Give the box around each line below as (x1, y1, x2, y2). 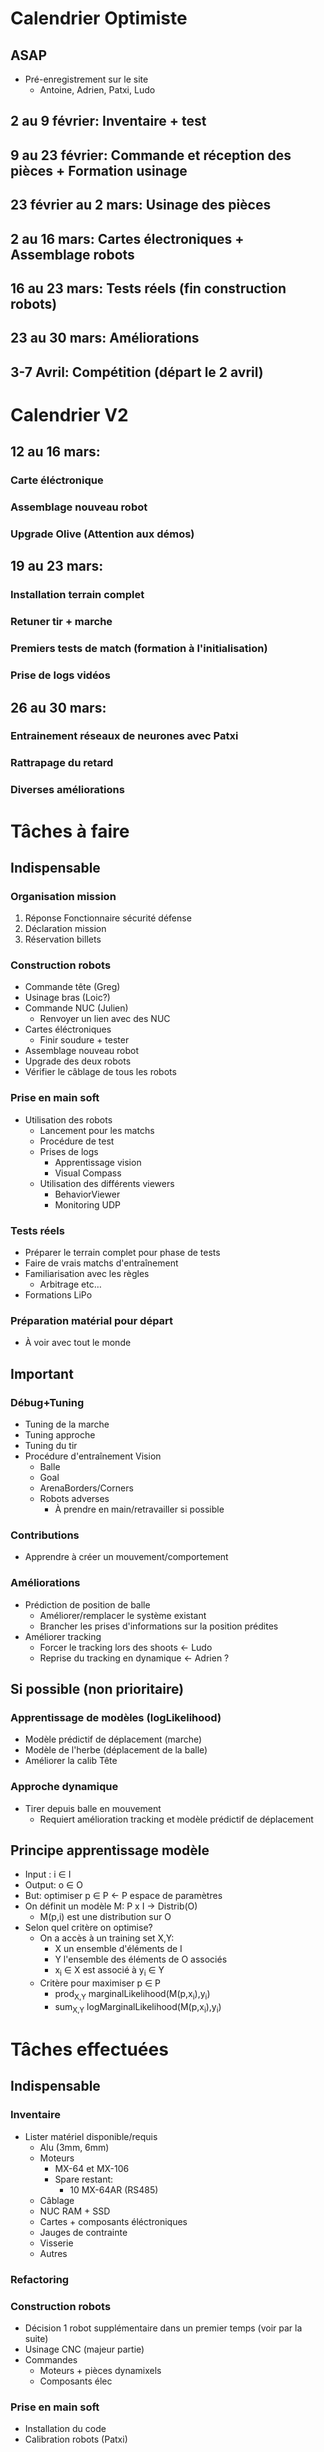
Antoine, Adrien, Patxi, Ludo (39, 84, 156, 96)
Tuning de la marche (24, 1418, 110, 1431)
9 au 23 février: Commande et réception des (10, 147, 292, 164)
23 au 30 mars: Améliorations (10, 330, 200, 347)
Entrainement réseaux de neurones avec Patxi (10, 729, 239, 743)
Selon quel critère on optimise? (24, 1922, 153, 1934)
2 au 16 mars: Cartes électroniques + (10, 230, 245, 247)
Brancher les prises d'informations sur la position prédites (39, 1620, 279, 1632)
